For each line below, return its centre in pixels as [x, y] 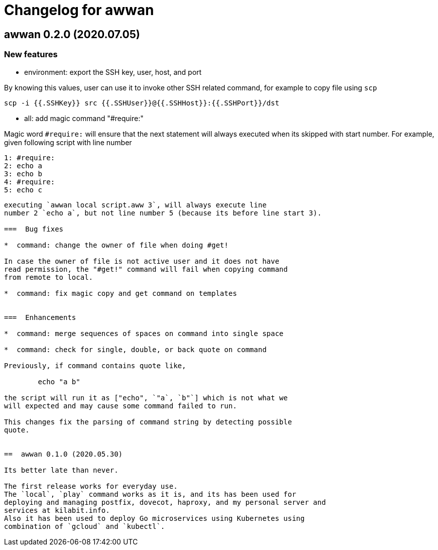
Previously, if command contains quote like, [95, 365]
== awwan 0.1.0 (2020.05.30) [64, 454]
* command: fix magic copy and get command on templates [121, 293]
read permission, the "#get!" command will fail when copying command [146, 269]
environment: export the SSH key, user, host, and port [113, 72]
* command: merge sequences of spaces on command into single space [144, 333]
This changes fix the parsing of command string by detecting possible [148, 422]
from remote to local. [49, 277]
